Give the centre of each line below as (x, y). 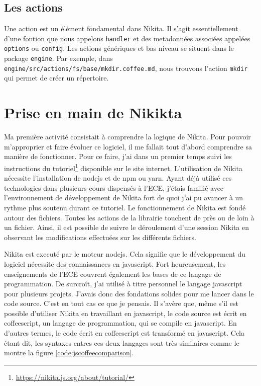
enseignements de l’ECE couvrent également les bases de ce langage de (113, 274)
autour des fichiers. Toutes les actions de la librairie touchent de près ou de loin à (129, 217)
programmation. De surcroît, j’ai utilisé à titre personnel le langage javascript (123, 284)
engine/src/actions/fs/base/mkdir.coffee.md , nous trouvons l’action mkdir (126, 68)
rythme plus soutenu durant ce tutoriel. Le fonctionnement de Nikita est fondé (125, 207)
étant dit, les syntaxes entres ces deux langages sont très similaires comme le (122, 342)
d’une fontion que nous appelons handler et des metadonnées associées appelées (127, 38)
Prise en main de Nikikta (93, 112)
